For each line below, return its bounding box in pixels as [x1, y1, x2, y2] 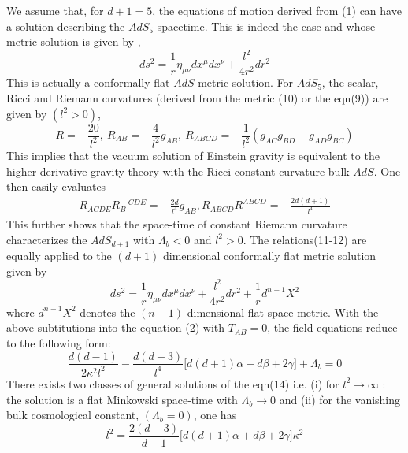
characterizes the [6, 231, 87, 247]
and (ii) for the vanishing [279, 391, 401, 407]
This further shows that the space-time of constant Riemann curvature [6, 215, 347, 232]
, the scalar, [321, 74, 379, 91]
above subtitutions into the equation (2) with [6, 319, 225, 336]
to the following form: [6, 334, 111, 351]
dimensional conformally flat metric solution [163, 247, 376, 263]
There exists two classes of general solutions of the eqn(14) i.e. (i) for [6, 375, 339, 392]
